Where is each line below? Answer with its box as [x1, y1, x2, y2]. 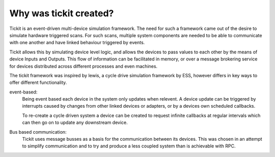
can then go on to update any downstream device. [22, 119, 128, 125]
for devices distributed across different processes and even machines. [9, 63, 158, 69]
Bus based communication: [9, 129, 67, 135]
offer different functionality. [9, 79, 67, 86]
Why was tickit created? [9, 8, 114, 19]
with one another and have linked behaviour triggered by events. [9, 40, 145, 46]
